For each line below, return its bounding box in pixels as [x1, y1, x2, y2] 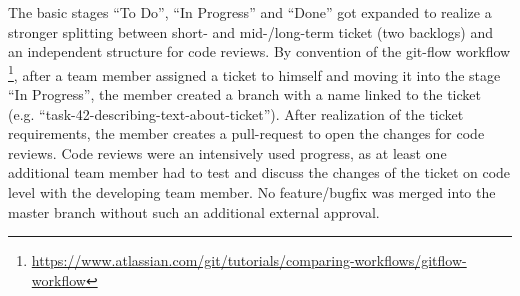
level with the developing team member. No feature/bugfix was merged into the [8, 182, 496, 202]
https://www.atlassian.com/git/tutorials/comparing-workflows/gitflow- [31, 250, 467, 271]
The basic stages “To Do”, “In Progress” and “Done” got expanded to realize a [8, 2, 492, 22]
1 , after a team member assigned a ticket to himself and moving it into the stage [8, 61, 501, 85]
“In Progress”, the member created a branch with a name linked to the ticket [8, 84, 481, 105]
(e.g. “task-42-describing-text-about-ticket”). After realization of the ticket [8, 103, 464, 124]
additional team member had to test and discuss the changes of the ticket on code [8, 162, 511, 183]
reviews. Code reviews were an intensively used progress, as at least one [8, 142, 447, 163]
